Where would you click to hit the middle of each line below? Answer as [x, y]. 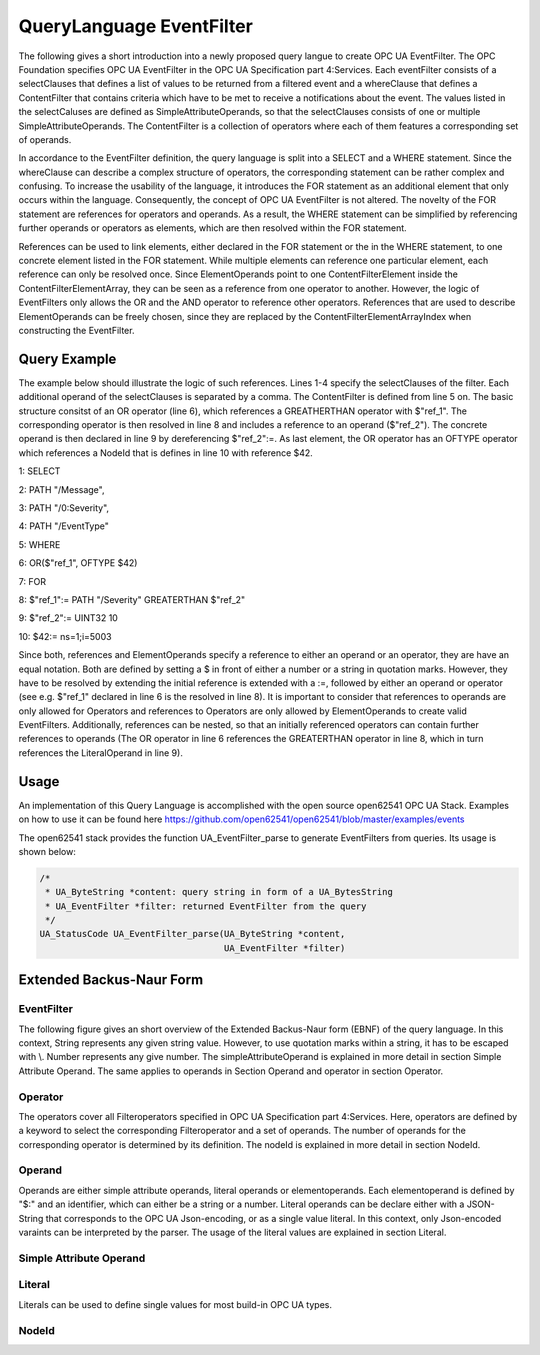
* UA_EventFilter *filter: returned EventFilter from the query [206, 906]
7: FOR [32, 581]
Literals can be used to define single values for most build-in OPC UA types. [175, 1304]
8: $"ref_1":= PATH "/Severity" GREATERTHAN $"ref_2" [132, 599]
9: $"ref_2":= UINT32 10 [68, 618]
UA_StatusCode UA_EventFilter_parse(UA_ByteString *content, [192, 934]
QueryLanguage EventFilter [136, 26]
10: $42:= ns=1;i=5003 [65, 636]
